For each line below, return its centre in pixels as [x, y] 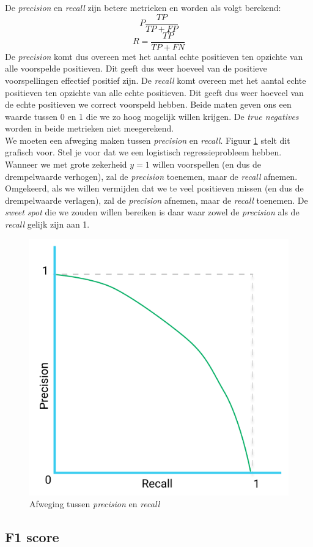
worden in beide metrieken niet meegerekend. [90, 128]
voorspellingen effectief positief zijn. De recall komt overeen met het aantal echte [156, 80]
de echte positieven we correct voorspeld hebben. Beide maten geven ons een [148, 104]
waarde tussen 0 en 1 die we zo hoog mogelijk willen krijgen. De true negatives [152, 116]
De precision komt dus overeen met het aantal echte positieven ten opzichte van [154, 56]
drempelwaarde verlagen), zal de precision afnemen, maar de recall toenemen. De [156, 200]
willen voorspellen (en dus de [207, 164]
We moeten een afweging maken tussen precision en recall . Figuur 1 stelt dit [148, 140]
